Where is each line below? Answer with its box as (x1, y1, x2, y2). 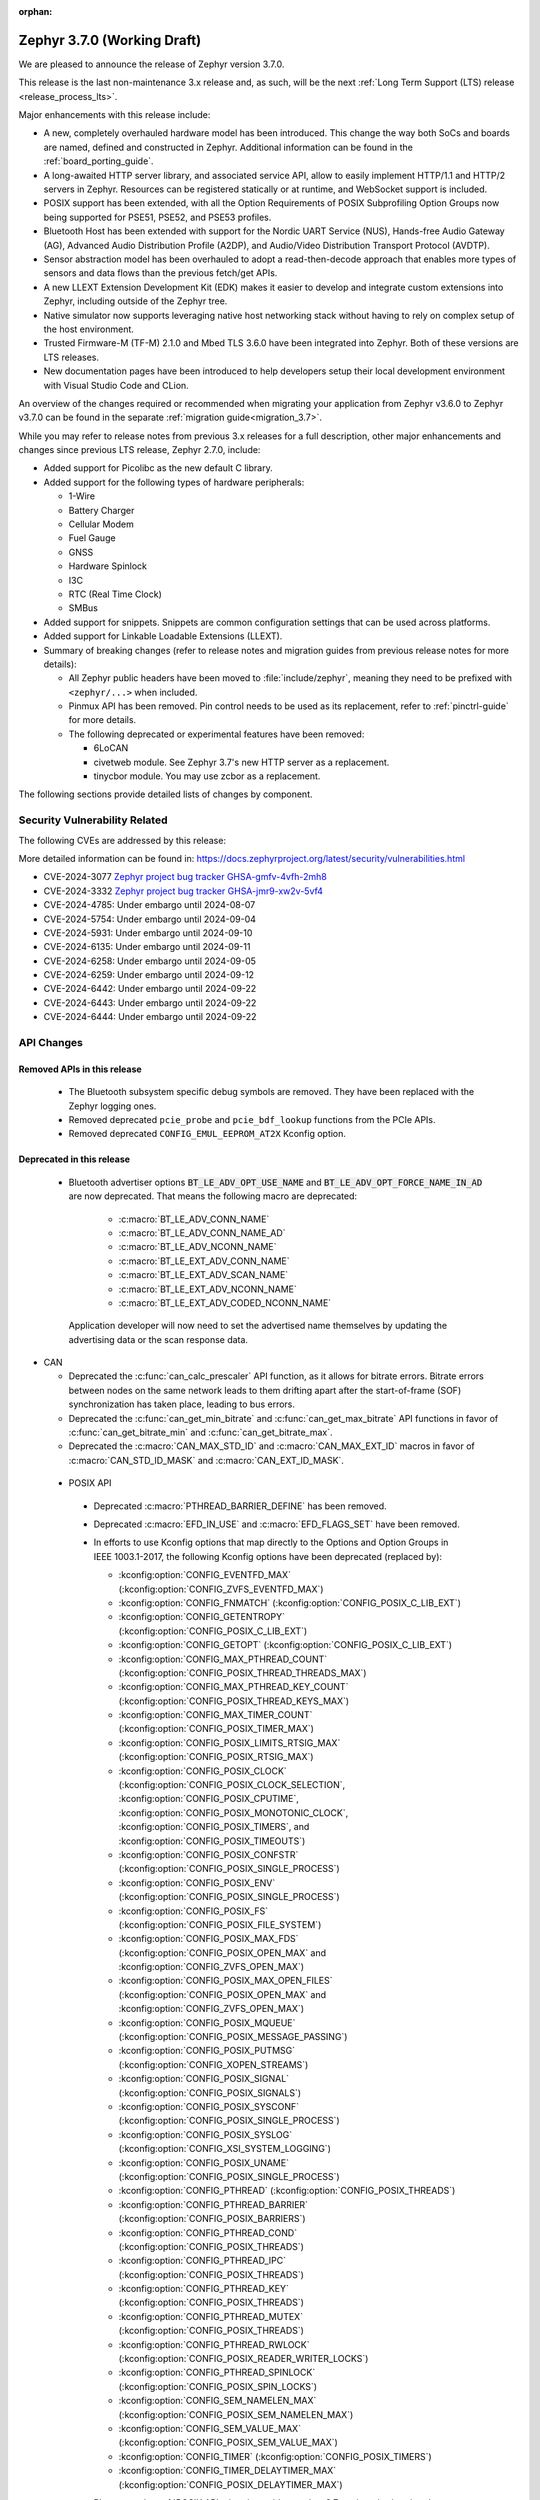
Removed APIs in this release (18, 1063, 142, 1075)
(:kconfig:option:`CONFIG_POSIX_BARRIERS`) (118, 2213, 306, 2225)
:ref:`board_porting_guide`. (43, 155, 154, 167)
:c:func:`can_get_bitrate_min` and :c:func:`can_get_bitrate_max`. (68, 1426, 333, 1439)
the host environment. (43, 323, 135, 335)
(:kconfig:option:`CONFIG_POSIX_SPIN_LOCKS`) (118, 2380, 318, 2392)
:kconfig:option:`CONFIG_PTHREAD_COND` (118, 2226, 298, 2239)
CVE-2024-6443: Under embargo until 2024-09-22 (43, 996, 257, 1009)
